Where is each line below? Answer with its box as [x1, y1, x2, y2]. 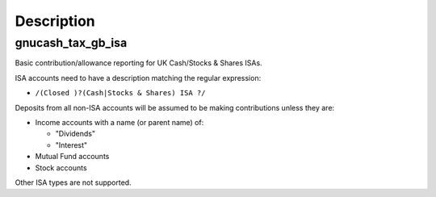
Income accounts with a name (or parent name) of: [35, 117, 204, 127]
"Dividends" [55, 129, 96, 139]
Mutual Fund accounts [35, 152, 110, 161]
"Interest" [55, 140, 88, 149]
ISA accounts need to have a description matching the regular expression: [15, 73, 262, 82]
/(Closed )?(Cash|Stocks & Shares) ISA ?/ [35, 89, 206, 98]
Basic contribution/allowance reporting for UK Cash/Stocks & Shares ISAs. [15, 58, 262, 68]
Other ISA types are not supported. [15, 178, 132, 187]
